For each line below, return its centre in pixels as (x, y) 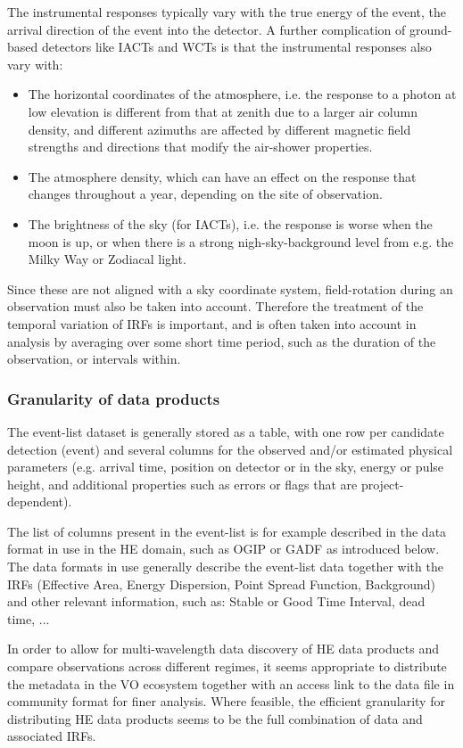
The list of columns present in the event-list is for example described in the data (227, 531)
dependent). (40, 501)
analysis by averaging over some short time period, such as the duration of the (222, 341)
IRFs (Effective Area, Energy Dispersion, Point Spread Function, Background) (221, 584)
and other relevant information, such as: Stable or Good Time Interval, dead (216, 601)
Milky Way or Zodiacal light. (107, 259)
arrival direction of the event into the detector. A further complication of (207, 29)
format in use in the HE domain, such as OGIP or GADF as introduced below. (223, 549)
